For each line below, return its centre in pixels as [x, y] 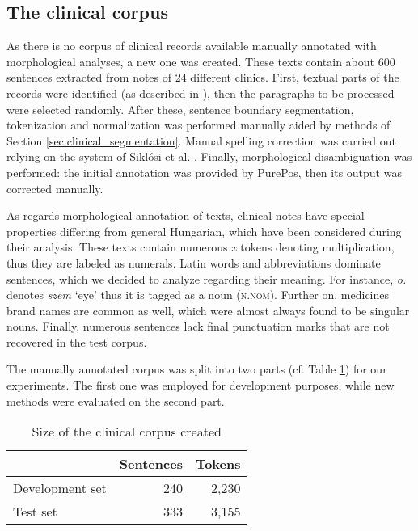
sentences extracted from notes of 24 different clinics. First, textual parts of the [203, 77]
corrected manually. [55, 188]
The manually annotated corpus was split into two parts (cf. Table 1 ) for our [197, 369]
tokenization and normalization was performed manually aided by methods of [198, 125]
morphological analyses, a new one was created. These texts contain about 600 [201, 61]
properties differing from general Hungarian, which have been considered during [204, 231]
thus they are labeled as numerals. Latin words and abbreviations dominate [194, 262]
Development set [60, 488]
